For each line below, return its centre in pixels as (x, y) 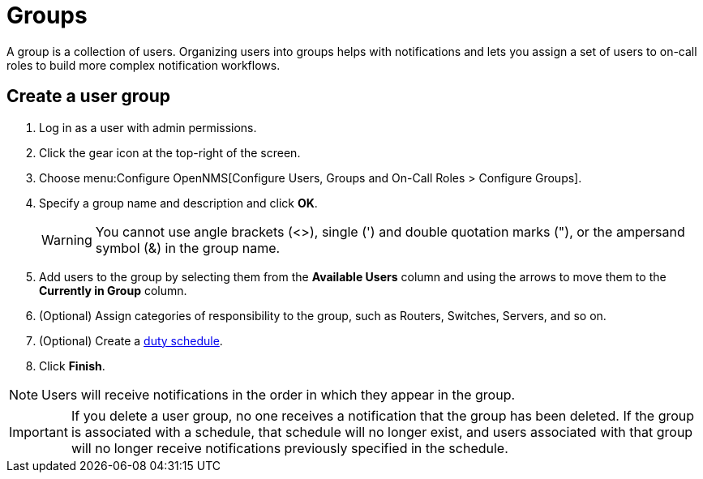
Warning (67, 239)
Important (39, 432)
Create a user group (88, 96)
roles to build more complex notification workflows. (144, 65)
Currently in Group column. (113, 290)
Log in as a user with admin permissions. (148, 127)
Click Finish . (72, 366)
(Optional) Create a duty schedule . (131, 340)
